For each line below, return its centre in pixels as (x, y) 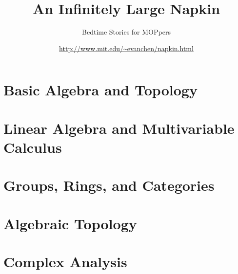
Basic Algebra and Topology (100, 90)
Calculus (33, 147)
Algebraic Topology (70, 223)
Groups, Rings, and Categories (109, 185)
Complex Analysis (65, 261)
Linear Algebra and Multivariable (119, 128)
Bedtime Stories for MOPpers (126, 32)
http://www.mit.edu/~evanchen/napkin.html (126, 48)
